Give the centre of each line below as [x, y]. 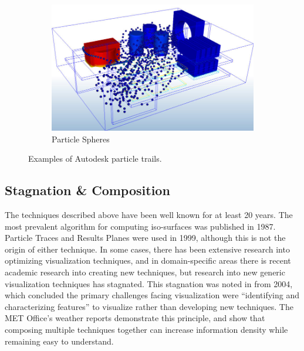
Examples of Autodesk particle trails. [95, 159]
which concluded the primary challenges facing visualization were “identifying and [152, 295]
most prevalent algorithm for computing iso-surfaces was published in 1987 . [140, 226]
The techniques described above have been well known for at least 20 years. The [149, 214]
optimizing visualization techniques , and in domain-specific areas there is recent [148, 260]
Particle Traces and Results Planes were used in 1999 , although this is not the [145, 238]
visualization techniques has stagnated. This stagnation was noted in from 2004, [149, 283]
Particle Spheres [81, 139]
